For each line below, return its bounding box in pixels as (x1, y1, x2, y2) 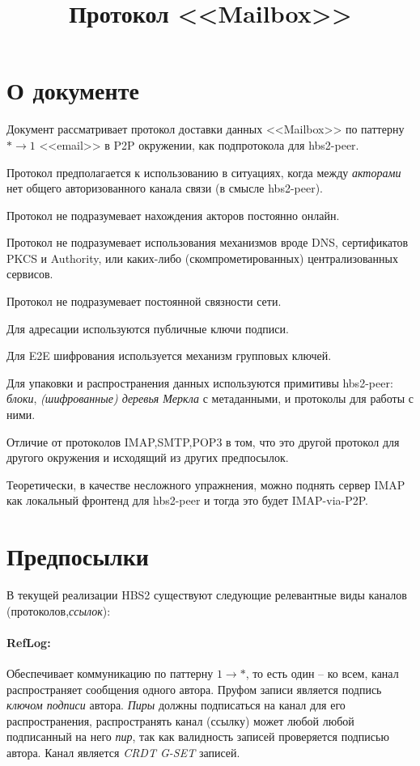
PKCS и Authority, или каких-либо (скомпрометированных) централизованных (6, 249, 398, 266)
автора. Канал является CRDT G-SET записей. (6, 744, 240, 761)
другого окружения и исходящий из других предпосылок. (6, 449, 289, 466)
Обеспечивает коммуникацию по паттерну (6, 665, 214, 682)
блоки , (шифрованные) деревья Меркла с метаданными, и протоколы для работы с (6, 390, 414, 407)
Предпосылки (6, 540, 149, 573)
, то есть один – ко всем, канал (245, 665, 399, 682)
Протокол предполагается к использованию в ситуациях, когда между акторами (6, 163, 401, 180)
